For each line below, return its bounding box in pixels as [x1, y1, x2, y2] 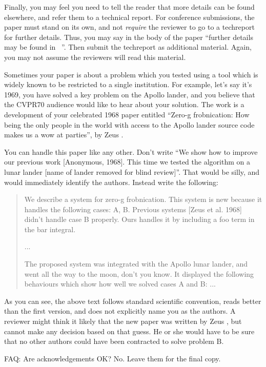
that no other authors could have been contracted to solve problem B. [4, 336, 224, 346]
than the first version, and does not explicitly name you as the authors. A [4, 305, 236, 316]
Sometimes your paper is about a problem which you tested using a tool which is [4, 69, 258, 79]
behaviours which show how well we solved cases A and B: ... [24, 278, 216, 289]
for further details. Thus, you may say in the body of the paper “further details [4, 31, 253, 42]
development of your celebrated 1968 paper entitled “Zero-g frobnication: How [4, 109, 250, 119]
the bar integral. [24, 223, 76, 234]
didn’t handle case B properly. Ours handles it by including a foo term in [24, 214, 255, 225]
